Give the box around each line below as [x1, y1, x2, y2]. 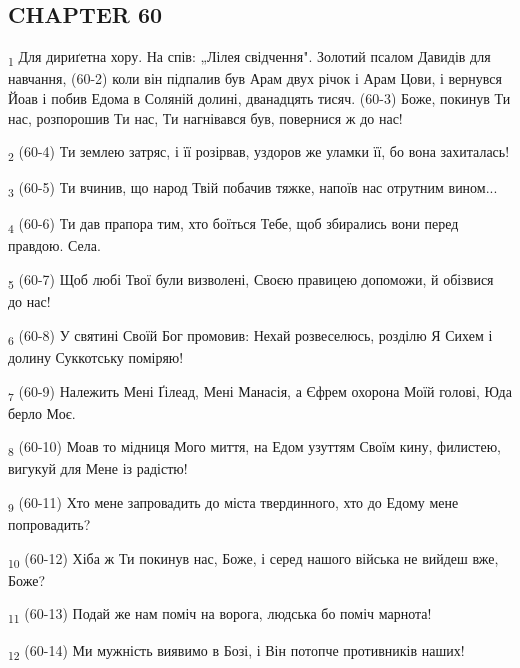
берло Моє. [8, 402, 76, 423]
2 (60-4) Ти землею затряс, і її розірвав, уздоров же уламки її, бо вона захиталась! [8, 141, 510, 164]
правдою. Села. [8, 235, 101, 256]
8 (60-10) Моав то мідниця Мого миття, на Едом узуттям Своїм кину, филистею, [8, 436, 501, 460]
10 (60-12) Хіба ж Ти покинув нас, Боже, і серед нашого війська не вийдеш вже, [8, 547, 499, 571]
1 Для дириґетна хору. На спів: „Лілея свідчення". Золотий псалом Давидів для [8, 46, 491, 69]
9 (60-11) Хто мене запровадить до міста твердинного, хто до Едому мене [8, 491, 459, 515]
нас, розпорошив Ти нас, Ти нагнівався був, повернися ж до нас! [8, 107, 403, 128]
